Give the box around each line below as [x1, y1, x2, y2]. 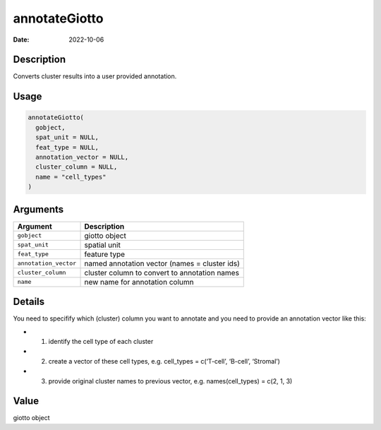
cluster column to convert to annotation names [84, 268, 240, 277]
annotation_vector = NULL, [35, 153, 129, 162]
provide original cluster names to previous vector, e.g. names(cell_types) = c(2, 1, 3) [48, 376, 293, 385]
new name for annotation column [84, 277, 194, 287]
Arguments [13, 203, 64, 215]
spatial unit [84, 240, 121, 250]
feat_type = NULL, [35, 143, 99, 151]
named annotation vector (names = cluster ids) [84, 258, 240, 268]
